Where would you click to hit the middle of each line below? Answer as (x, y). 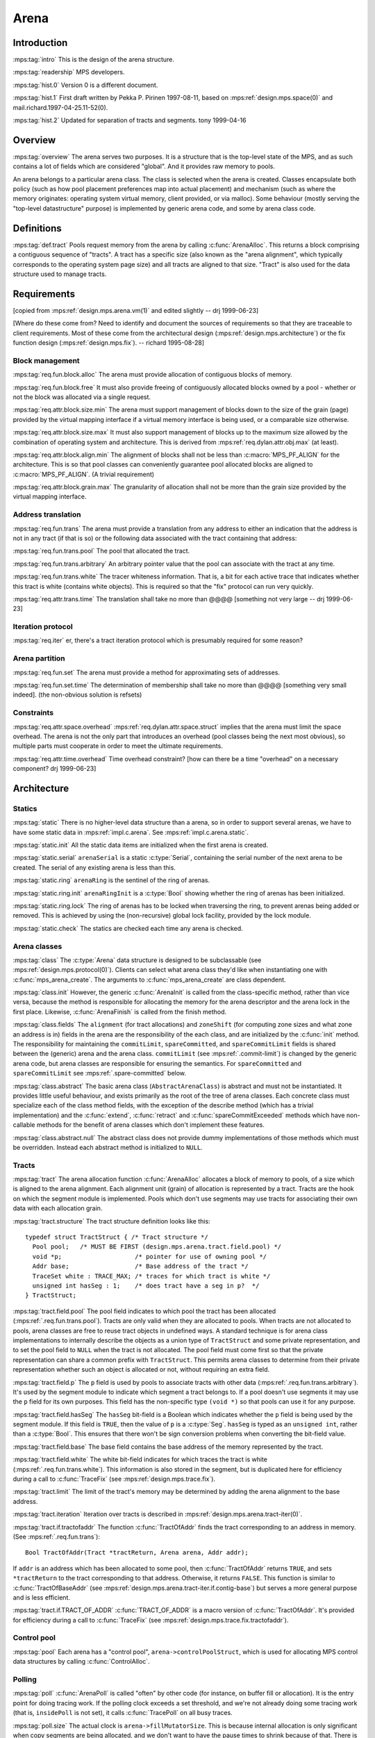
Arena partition (39, 658)
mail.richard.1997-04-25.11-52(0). (60, 107)
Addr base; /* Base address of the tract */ (141, 1266)
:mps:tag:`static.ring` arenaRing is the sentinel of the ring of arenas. (111, 880)
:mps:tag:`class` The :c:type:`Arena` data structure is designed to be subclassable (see (137, 960)
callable (24, 1125)
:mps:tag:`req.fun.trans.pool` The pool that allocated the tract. (101, 551)
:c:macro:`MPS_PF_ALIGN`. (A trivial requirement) (84, 474)
